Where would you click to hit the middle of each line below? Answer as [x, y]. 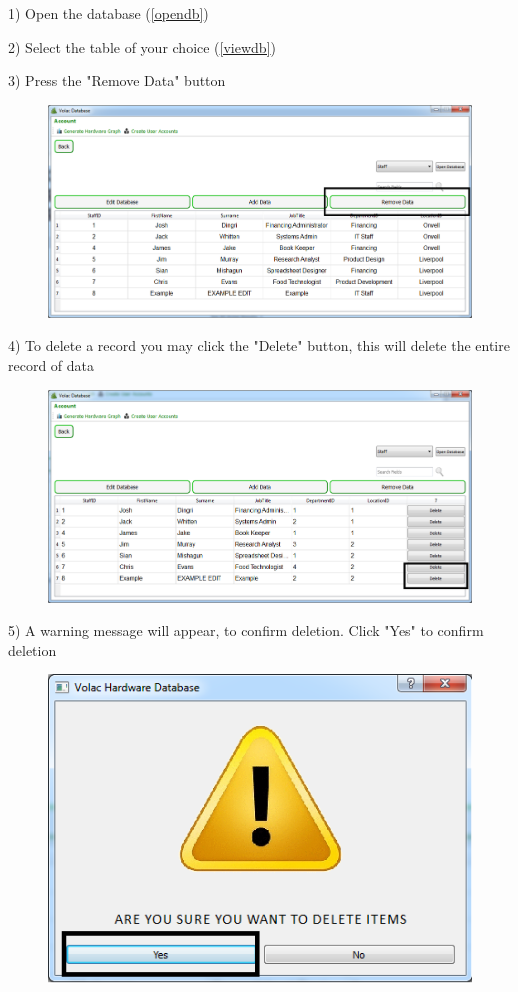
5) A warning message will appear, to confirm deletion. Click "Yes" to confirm [246, 630]
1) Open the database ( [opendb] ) [108, 13]
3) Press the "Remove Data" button [117, 80]
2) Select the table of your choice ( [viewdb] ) [142, 46]
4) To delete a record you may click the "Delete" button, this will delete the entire [259, 345]
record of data [51, 365]
